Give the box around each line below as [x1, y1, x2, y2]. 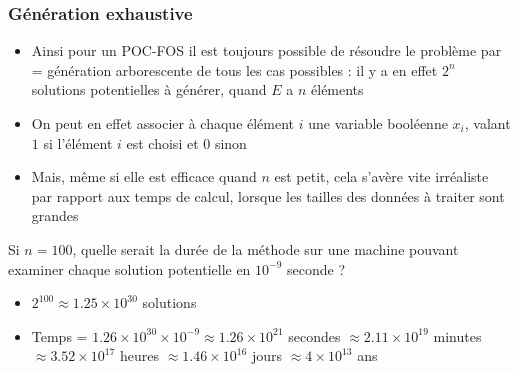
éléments [311, 79, 364, 100]
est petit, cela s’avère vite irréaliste [274, 166, 489, 187]
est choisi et [126, 132, 199, 153]
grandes [31, 205, 79, 226]
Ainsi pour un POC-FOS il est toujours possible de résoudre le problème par [31, 40, 502, 61]
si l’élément [43, 132, 113, 153]
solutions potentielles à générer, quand [31, 79, 267, 100]
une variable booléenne [308, 113, 448, 133]
